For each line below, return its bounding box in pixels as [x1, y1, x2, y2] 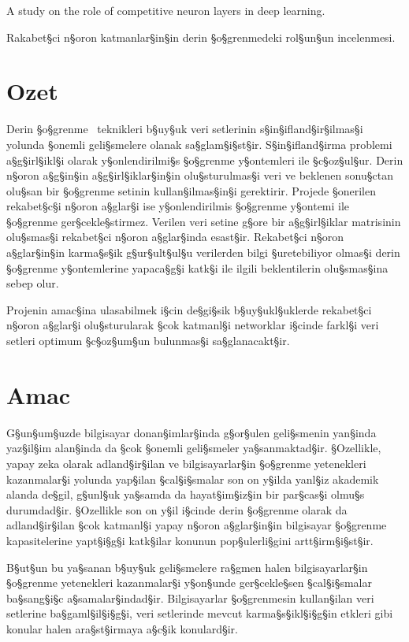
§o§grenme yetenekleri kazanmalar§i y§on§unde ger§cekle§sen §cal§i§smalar [6, 574, 372, 591]
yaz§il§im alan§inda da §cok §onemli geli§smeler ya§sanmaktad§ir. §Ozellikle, [6, 440, 381, 456]
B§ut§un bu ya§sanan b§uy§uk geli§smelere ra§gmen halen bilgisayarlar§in [6, 559, 368, 575]
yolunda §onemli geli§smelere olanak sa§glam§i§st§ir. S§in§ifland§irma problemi [6, 135, 392, 152]
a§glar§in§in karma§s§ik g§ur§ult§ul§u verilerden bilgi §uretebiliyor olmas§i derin [6, 244, 400, 261]
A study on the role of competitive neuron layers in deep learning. [6, 2, 325, 18]
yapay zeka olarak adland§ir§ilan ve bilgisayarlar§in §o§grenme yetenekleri [6, 455, 366, 471]
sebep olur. [6, 275, 59, 291]
